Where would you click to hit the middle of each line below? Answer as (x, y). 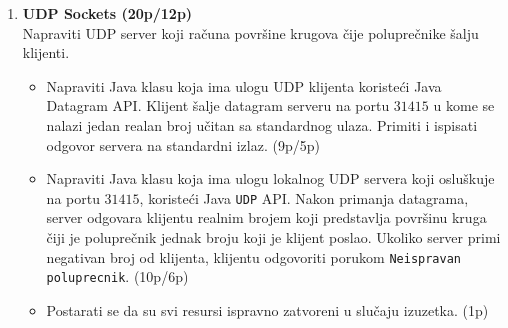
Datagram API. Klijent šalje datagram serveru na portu (218, 105)
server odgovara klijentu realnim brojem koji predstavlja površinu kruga (266, 217)
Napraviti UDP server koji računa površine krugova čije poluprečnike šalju (250, 32)
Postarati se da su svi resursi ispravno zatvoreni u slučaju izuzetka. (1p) (267, 309)
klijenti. (46, 52)
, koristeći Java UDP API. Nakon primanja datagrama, (304, 197)
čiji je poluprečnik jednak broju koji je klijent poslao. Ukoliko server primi (273, 237)
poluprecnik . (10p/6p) (117, 276)
